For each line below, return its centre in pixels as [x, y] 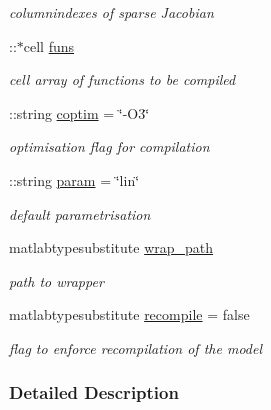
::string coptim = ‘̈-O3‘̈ [79, 112]
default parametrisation [80, 213]
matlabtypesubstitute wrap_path [111, 247]
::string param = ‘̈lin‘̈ [74, 179]
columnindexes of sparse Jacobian [111, 12]
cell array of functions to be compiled [122, 79]
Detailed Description [94, 392]
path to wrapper [56, 280]
